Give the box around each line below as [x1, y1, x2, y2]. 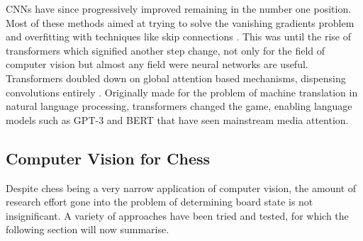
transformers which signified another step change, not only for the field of [6, 43, 325, 57]
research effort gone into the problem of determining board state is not [6, 194, 313, 209]
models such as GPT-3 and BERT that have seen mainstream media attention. [6, 112, 349, 127]
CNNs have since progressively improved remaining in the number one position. [6, 1, 352, 16]
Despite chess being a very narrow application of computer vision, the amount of [6, 180, 357, 195]
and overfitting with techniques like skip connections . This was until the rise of [6, 29, 352, 44]
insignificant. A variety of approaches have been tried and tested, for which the [6, 208, 349, 223]
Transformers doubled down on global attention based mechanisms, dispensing [6, 70, 346, 85]
